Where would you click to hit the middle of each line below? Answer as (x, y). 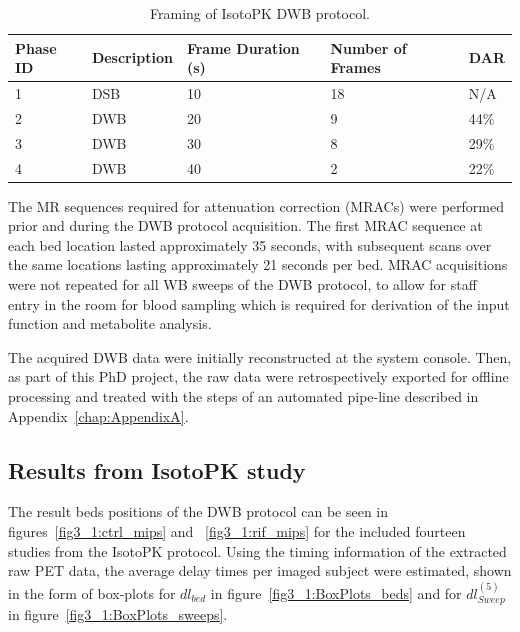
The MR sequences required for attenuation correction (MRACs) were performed (256, 205)
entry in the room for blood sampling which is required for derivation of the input (259, 303)
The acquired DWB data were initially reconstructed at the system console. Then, (260, 356)
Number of (368, 47)
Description (132, 57)
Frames (355, 67)
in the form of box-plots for (92, 592)
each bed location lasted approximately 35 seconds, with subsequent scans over (250, 244)
